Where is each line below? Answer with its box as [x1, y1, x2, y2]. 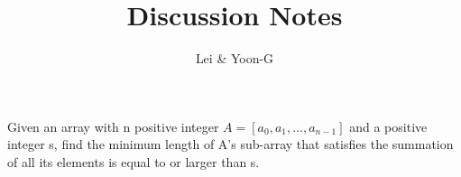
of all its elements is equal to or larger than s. [7, 152, 260, 171]
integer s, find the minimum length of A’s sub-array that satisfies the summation [7, 135, 454, 154]
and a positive [349, 116, 428, 135]
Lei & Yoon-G [195, 49, 274, 68]
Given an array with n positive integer [7, 116, 219, 135]
